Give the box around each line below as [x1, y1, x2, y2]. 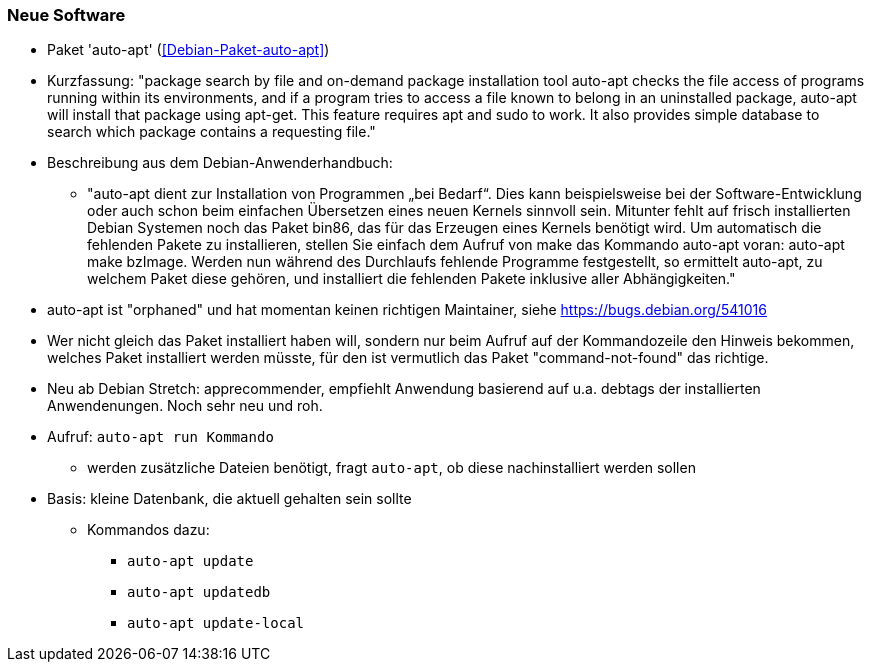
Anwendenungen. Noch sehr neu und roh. [47, 397, 323, 415]
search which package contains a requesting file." [47, 123, 376, 141]
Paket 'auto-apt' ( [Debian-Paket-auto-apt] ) [47, 41, 330, 59]
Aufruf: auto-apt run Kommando [47, 428, 274, 446]
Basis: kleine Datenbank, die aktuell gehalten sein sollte [47, 490, 412, 508]
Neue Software [7, 5, 126, 25]
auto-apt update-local [127, 615, 305, 632]
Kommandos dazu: [87, 521, 210, 539]
